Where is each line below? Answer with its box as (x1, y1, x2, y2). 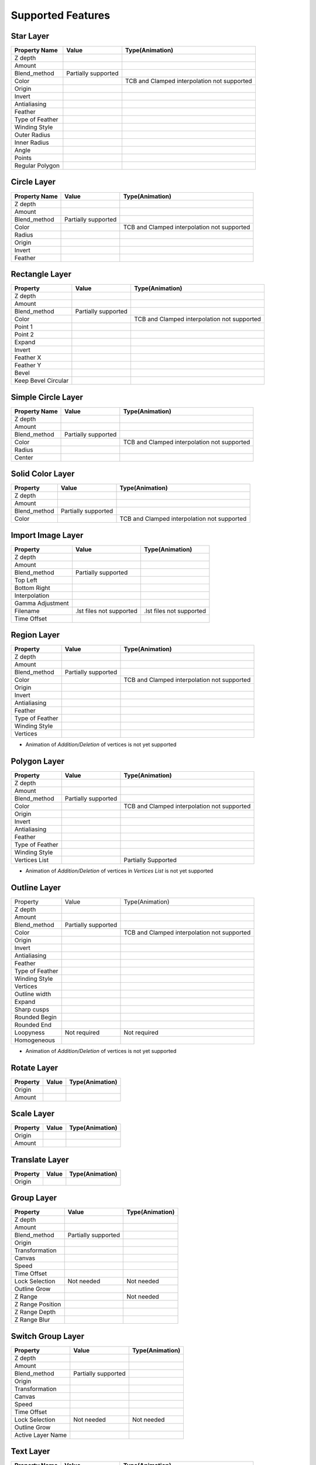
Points (14, 154, 32, 162)
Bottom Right (14, 584, 50, 592)
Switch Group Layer (11, 1331, 85, 1341)
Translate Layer (11, 1154, 70, 1164)
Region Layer (11, 630, 60, 640)
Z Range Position (14, 1300, 61, 1309)
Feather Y (14, 361, 42, 369)
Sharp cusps (14, 1005, 50, 1013)
